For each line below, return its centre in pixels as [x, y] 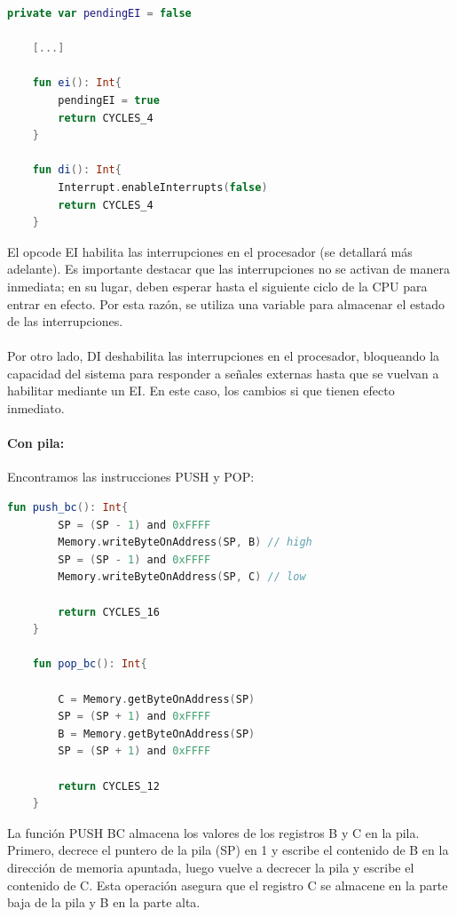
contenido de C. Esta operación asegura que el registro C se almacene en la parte [228, 885]
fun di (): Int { [77, 170]
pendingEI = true [109, 100]
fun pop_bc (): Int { [90, 664]
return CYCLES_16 [109, 612]
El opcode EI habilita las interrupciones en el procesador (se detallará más [210, 251]
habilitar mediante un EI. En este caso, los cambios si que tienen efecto [201, 391]
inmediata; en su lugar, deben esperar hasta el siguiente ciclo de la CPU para [217, 286]
